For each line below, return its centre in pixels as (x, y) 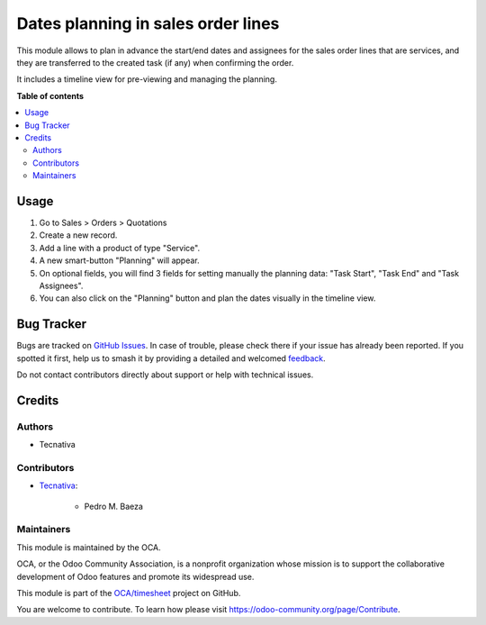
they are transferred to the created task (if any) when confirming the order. (155, 62)
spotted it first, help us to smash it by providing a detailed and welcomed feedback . (171, 358)
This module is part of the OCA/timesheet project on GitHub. (129, 593)
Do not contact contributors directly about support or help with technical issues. (165, 375)
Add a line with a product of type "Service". (120, 248)
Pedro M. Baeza (114, 506)
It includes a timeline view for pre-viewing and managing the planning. (147, 79)
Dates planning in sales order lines (148, 23)
